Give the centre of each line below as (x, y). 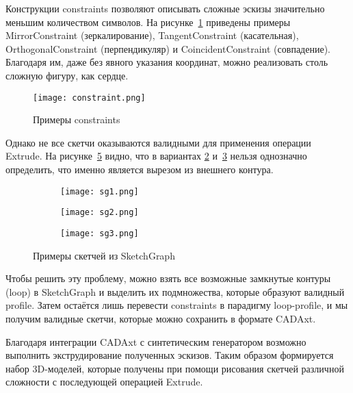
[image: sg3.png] (100, 233)
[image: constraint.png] (89, 98)
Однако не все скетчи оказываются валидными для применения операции (158, 142)
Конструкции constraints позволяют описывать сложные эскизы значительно (165, 8)
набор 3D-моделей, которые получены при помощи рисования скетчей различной (175, 368)
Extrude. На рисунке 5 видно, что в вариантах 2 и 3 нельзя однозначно (156, 156)
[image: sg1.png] (100, 191)
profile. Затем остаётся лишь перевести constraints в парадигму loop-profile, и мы (177, 305)
